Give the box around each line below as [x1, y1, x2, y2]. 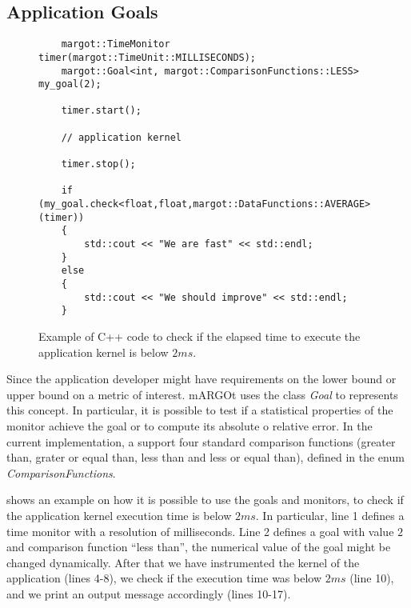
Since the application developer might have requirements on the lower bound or [6, 370, 397, 387]
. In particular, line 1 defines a [255, 506, 405, 523]
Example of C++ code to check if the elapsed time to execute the [38, 327, 361, 344]
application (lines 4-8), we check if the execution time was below [6, 570, 322, 586]
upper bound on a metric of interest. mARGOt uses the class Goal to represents [6, 386, 398, 402]
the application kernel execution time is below [6, 506, 232, 523]
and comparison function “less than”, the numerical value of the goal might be [6, 538, 391, 555]
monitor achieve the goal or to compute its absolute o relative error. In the [6, 417, 373, 434]
